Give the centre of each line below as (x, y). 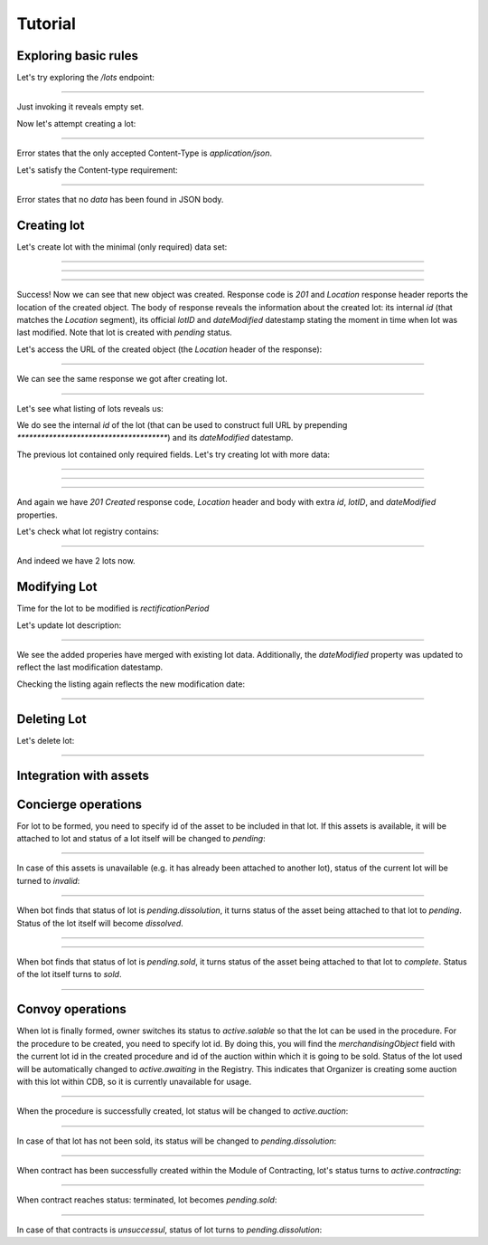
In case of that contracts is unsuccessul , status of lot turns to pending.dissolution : (169, 1230)
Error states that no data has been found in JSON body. (120, 200)
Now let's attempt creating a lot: (76, 123)
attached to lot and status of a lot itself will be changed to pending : (141, 839)
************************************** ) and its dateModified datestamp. (155, 438)
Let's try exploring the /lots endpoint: (86, 78)
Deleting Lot (52, 719)
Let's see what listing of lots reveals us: (90, 408)
